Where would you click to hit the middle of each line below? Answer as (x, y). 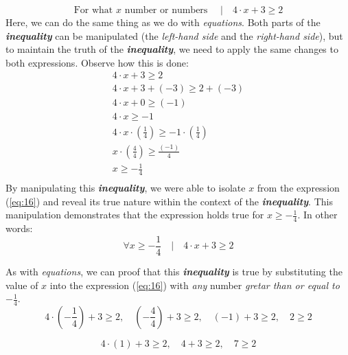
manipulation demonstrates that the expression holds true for (135, 215)
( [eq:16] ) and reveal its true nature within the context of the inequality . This (169, 201)
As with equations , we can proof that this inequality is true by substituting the (174, 271)
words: (19, 228)
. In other (317, 215)
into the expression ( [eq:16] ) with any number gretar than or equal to (195, 285)
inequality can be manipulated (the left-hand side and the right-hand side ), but (174, 35)
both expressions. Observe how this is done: (97, 62)
